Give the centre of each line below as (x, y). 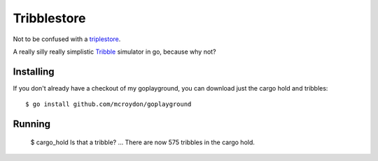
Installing (34, 71)
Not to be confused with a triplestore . (67, 39)
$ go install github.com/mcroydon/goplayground (108, 104)
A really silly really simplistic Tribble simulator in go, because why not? (114, 52)
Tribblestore (50, 18)
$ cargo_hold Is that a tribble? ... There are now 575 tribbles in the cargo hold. (143, 142)
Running (32, 124)
